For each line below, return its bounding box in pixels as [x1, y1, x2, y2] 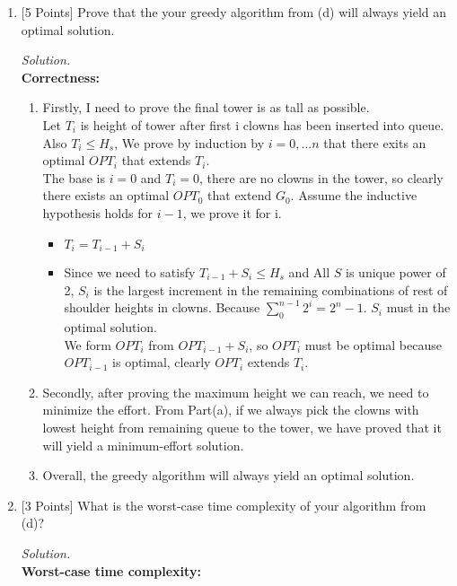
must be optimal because [304, 335, 442, 354]
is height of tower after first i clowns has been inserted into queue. [80, 115, 444, 134]
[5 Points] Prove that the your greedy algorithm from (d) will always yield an [21, 3, 447, 21]
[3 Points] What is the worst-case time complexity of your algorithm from [21, 495, 426, 514]
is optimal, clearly [112, 353, 211, 372]
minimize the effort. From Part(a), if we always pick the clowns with [42, 400, 419, 419]
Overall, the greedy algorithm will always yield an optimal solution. [42, 466, 415, 485]
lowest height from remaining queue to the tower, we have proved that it [42, 417, 442, 436]
